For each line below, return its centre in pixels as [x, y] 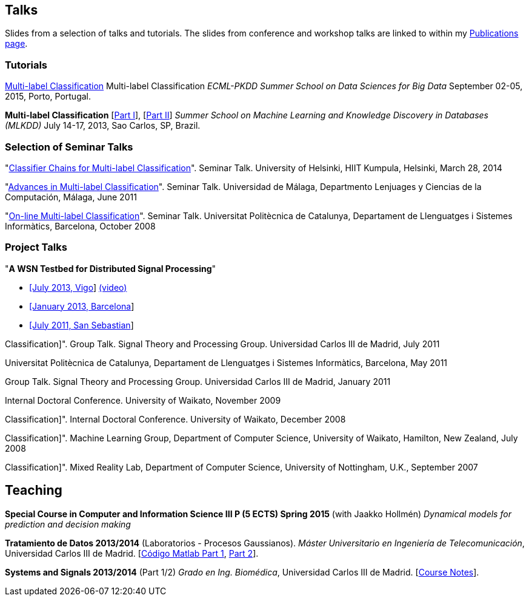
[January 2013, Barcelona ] [82, 306]
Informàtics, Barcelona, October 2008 [80, 226]
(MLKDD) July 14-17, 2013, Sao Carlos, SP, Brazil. [103, 126]
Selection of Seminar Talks [69, 147]
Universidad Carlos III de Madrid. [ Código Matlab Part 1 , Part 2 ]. [132, 553]
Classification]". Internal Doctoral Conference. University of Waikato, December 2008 [175, 419]
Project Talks [36, 247]
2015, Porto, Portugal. [48, 97]
